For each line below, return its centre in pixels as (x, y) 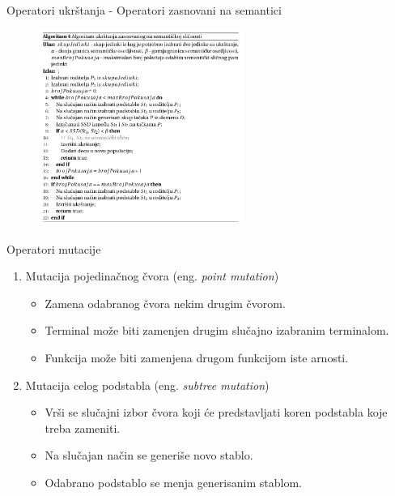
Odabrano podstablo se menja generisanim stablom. (173, 482)
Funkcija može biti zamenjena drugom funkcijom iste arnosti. (197, 357)
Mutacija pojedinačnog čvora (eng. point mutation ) (152, 276)
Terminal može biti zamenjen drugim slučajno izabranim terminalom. (217, 330)
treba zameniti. (83, 428)
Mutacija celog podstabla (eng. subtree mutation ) (147, 385)
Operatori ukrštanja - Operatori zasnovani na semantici (144, 10)
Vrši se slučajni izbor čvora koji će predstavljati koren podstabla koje (216, 412)
